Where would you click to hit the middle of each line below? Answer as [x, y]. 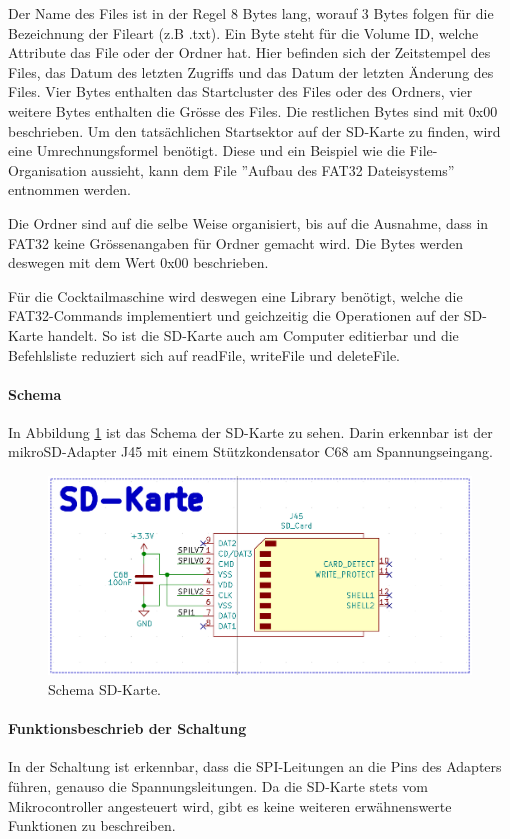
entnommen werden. [69, 189]
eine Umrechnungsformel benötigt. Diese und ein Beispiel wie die [206, 150]
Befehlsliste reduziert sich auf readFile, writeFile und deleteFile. [204, 354]
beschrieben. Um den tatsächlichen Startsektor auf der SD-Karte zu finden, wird [254, 130]
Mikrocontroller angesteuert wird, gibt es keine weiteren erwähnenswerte [230, 805]
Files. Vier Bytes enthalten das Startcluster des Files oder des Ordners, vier [240, 91]
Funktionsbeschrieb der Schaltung [127, 728]
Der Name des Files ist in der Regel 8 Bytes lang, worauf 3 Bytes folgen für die [251, 13]
